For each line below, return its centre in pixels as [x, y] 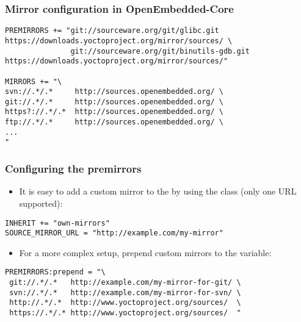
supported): [41, 203]
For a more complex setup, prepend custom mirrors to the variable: [145, 252]
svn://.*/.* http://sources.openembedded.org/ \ [114, 92]
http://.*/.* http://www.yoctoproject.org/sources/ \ [125, 303]
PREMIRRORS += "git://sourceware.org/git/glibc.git [112, 31]
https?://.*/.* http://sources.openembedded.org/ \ [114, 112]
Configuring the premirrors [73, 169]
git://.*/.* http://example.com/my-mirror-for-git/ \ [125, 283]
